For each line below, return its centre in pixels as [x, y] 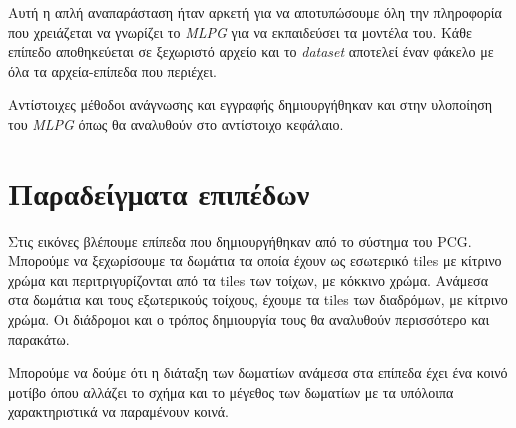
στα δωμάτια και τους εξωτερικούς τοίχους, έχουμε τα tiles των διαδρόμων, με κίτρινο [258, 299]
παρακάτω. [39, 338]
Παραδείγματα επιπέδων [159, 192]
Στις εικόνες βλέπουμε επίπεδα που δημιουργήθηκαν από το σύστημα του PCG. [240, 240]
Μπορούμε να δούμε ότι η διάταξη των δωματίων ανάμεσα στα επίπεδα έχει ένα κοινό [258, 372]
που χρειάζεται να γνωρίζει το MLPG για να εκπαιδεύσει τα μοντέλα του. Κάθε [240, 31]
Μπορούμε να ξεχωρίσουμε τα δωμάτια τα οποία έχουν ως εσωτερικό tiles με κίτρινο [255, 260]
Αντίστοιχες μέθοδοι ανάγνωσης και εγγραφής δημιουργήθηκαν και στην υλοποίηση [250, 104]
